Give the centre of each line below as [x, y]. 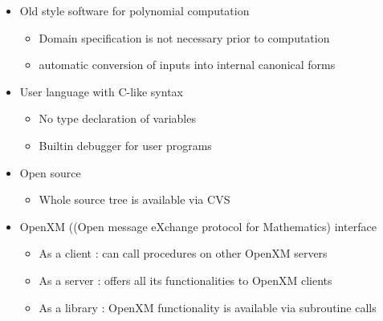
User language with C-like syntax [101, 91]
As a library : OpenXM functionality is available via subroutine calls [208, 307]
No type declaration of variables [117, 118]
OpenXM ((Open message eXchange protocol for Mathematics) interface [198, 226]
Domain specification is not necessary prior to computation [184, 37]
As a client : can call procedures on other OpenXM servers [183, 253]
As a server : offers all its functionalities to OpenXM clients [185, 280]
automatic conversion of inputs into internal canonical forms [187, 65]
